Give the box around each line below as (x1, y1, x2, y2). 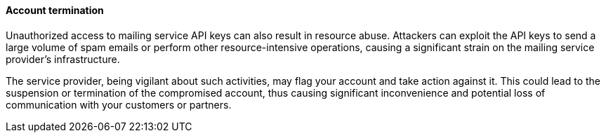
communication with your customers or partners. (6, 98, 232, 111)
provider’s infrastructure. (6, 53, 120, 65)
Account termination (6, 4, 104, 16)
